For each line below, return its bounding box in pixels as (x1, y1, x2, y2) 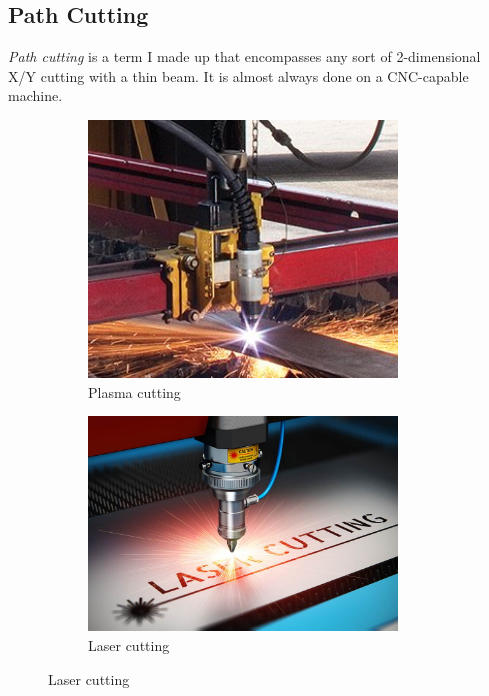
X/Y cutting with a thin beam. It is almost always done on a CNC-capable (8, 65, 469, 86)
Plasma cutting (88, 381, 181, 402)
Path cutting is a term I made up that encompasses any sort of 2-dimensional (8, 46, 481, 67)
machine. (8, 85, 63, 106)
